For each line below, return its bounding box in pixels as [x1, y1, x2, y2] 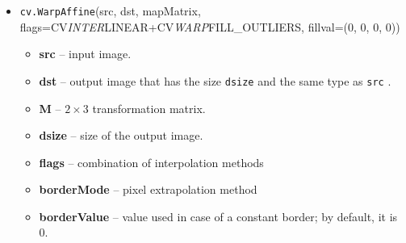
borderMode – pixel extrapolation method [39, 181, 257, 198]
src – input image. [39, 45, 132, 62]
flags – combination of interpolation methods [39, 153, 264, 170]
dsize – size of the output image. [39, 127, 203, 144]
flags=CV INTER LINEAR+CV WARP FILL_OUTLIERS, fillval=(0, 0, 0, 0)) [19, 18, 400, 35]
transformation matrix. [92, 99, 206, 116]
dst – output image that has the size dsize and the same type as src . [39, 72, 391, 89]
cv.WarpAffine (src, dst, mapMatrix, [19, 2, 201, 19]
